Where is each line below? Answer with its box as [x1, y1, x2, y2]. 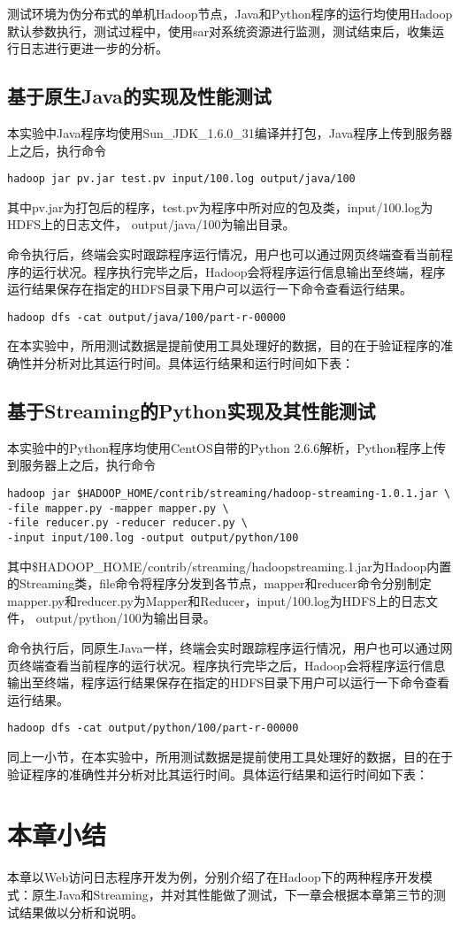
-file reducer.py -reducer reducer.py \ [7, 517, 249, 530]
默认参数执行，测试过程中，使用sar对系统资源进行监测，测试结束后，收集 [7, 21, 433, 40]
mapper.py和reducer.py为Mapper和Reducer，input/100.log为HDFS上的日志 [7, 591, 425, 609]
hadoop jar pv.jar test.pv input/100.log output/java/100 [7, 172, 356, 186]
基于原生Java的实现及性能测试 [7, 82, 272, 110]
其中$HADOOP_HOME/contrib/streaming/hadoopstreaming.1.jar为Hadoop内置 [7, 556, 452, 575]
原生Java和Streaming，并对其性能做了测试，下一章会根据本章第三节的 [31, 885, 433, 903]
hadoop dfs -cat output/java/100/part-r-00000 [7, 310, 286, 324]
